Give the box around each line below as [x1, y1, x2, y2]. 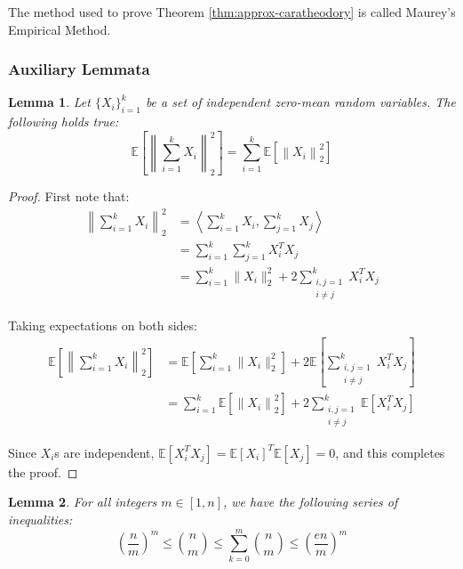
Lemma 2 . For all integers [8, 492, 157, 511]
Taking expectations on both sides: [8, 316, 197, 335]
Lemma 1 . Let [8, 93, 91, 111]
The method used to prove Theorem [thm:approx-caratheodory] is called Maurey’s [8, 3, 456, 20]
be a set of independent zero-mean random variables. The [145, 93, 456, 111]
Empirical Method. [8, 20, 111, 38]
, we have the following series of [223, 492, 398, 511]
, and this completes [335, 443, 445, 461]
